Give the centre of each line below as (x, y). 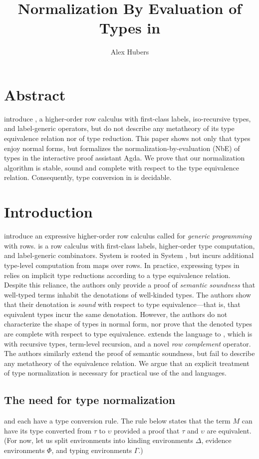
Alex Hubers (130, 52)
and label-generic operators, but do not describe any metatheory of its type (119, 128)
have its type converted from (48, 430)
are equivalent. (229, 430)
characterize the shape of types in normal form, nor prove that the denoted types (128, 324)
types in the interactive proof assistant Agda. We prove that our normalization (125, 158)
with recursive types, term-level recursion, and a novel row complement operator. (128, 343)
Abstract (35, 94)
